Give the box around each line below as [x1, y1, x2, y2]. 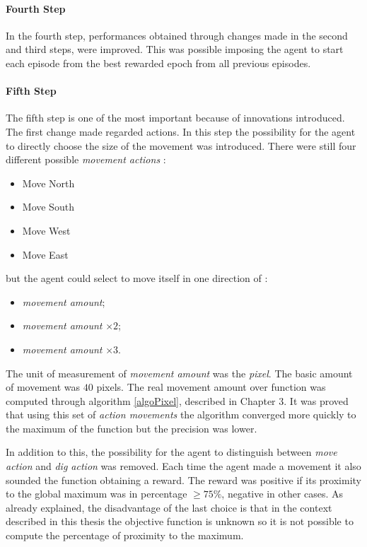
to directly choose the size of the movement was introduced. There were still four [6, 138, 356, 153]
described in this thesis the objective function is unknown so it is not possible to [6, 514, 354, 529]
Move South [22, 199, 74, 214]
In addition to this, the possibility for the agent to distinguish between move [6, 445, 337, 459]
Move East [22, 247, 69, 261]
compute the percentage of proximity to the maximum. [6, 528, 244, 543]
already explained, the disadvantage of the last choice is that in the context [6, 500, 332, 514]
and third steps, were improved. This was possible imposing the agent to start [6, 42, 344, 57]
